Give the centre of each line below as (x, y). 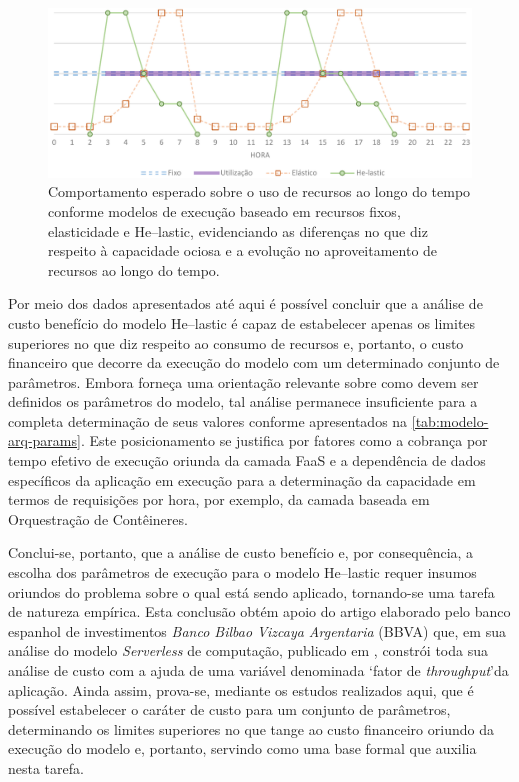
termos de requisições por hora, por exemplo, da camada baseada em (219, 499)
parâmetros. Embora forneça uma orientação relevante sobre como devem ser (243, 381)
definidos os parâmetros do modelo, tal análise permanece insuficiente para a (243, 401)
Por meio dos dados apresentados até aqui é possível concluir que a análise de (245, 303)
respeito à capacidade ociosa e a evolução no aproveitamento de (243, 250)
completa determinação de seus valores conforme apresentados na (208, 420)
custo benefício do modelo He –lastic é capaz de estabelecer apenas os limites (242, 322)
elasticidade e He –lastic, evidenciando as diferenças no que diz (238, 230)
